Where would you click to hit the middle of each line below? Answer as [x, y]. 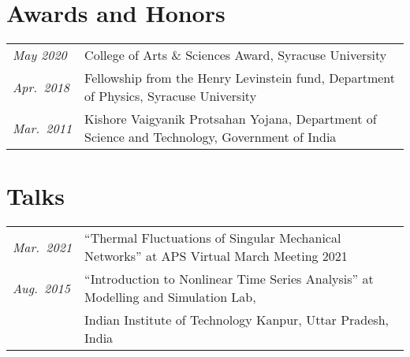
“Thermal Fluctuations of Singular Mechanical [213, 238]
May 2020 [40, 55]
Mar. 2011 [43, 128]
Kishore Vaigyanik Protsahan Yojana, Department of [231, 119]
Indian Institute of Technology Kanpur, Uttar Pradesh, [237, 320]
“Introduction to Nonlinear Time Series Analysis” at [229, 279]
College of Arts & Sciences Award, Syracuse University [236, 55]
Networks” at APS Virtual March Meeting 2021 [216, 256]
